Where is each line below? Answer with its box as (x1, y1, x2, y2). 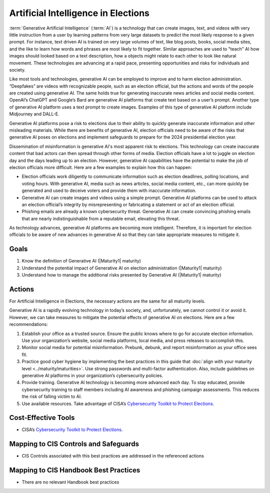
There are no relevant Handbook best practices (21, 479, 119, 485)
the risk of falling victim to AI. (21, 393, 82, 399)
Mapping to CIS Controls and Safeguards (9, 440, 139, 448)
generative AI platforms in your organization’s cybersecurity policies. (21, 372, 163, 378)
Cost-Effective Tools (9, 413, 75, 422)
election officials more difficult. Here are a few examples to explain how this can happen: (9, 164, 192, 170)
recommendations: (9, 321, 48, 327)
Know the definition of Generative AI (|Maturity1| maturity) (21, 258, 141, 264)
